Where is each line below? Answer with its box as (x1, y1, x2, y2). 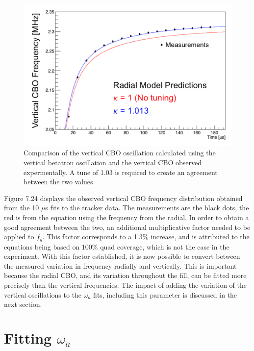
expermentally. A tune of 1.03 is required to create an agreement (24, 167, 218, 177)
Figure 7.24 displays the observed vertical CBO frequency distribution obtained (4, 193, 243, 203)
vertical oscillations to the (4, 289, 82, 300)
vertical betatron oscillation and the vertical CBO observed (24, 157, 202, 168)
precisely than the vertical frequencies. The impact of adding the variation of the (4, 280, 247, 290)
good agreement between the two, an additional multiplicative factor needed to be (4, 222, 251, 232)
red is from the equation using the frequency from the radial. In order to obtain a (4, 212, 249, 222)
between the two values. (24, 176, 95, 187)
